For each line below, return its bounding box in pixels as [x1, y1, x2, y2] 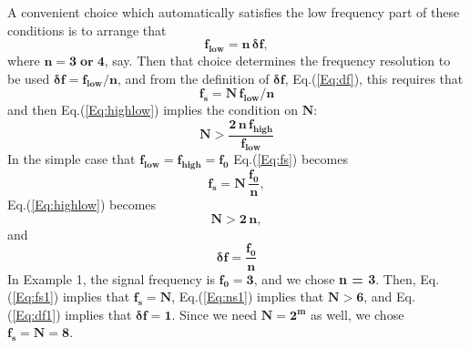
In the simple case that [7, 149, 136, 169]
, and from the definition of [117, 68, 270, 87]
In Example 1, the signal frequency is [7, 269, 215, 288]
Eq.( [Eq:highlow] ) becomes [7, 195, 157, 214]
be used [7, 68, 50, 87]
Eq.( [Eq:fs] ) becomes [233, 149, 348, 169]
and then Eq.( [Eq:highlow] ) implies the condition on [7, 100, 299, 119]
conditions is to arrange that [7, 20, 167, 39]
